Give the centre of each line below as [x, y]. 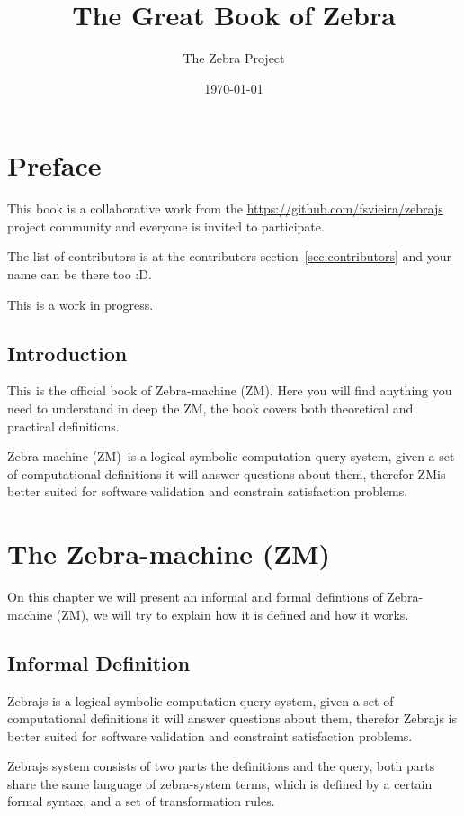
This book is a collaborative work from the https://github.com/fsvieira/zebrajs [225, 209]
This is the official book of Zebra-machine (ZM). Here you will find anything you [230, 390]
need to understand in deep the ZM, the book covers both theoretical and [210, 408]
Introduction [67, 353]
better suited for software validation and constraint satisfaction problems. [210, 735]
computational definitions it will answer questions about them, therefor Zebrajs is [232, 718]
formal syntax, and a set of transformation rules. [141, 801]
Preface [54, 165]
